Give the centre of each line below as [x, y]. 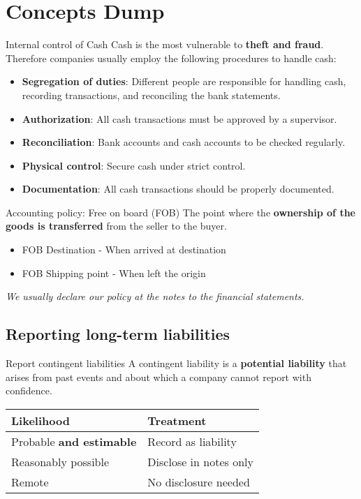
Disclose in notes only [200, 461]
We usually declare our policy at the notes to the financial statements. [155, 296]
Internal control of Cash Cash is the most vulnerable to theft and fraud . [165, 44]
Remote [30, 482]
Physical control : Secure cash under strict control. [134, 165]
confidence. [29, 390]
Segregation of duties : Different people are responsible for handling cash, [184, 81]
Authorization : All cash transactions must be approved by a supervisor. [179, 118]
